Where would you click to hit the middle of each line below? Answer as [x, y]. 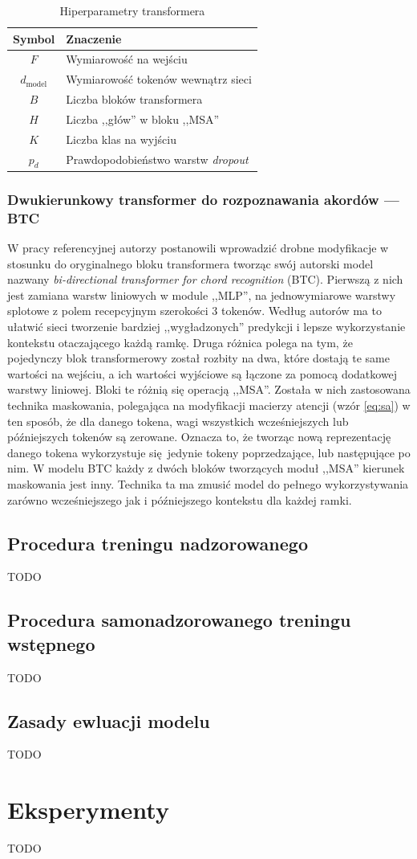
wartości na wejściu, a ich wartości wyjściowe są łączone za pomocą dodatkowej [202, 373]
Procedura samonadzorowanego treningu [179, 620]
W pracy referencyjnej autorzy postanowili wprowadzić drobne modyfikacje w [198, 248]
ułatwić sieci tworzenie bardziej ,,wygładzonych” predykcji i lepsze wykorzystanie [206, 327]
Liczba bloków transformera [134, 99]
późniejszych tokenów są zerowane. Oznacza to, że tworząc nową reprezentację [199, 437]
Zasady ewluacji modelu [109, 720]
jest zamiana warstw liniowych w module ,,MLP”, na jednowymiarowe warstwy [202, 295]
